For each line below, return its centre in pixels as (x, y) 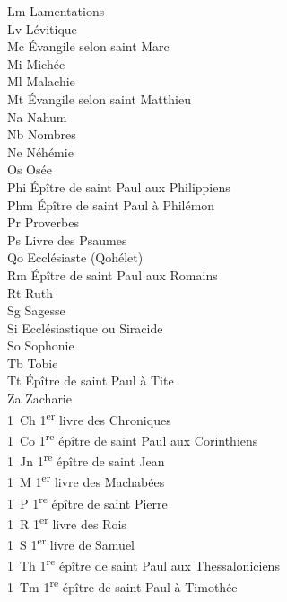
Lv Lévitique (42, 28)
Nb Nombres (42, 134)
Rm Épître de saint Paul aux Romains (113, 274)
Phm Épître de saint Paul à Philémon (111, 204)
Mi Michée (36, 63)
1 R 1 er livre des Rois (67, 522)
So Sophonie (41, 345)
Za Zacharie (39, 398)
